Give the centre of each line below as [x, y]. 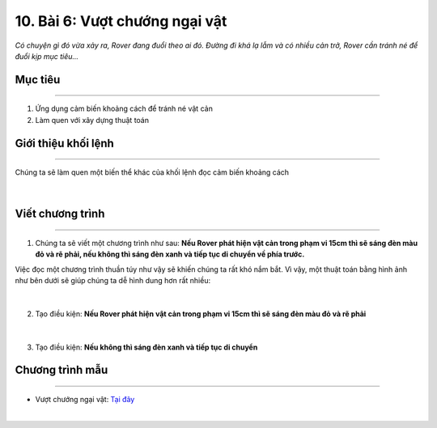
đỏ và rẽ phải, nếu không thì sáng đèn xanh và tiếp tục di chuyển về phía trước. [170, 254]
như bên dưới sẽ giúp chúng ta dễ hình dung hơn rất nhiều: [112, 281]
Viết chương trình [60, 214]
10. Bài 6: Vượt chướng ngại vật [121, 21]
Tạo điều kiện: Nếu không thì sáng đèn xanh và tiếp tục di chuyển [146, 347]
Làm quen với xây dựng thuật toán [92, 120]
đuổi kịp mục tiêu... [47, 56]
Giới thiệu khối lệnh [65, 143]
